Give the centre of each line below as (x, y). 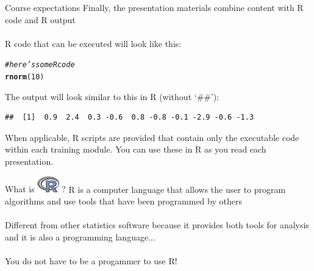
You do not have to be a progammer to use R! (91, 261)
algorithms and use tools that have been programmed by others (123, 201)
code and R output (40, 19)
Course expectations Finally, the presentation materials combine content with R (154, 7)
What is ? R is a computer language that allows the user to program (145, 189)
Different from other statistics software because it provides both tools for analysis (157, 225)
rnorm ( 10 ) (25, 77)
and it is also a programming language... (80, 237)
